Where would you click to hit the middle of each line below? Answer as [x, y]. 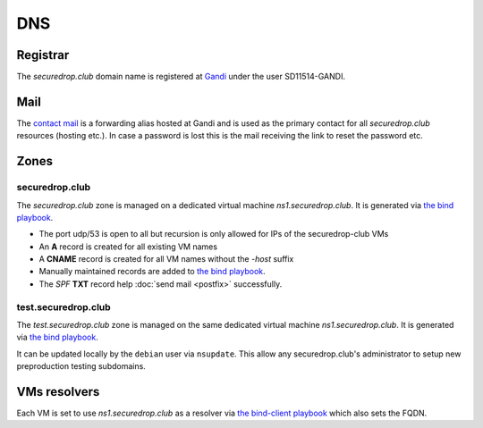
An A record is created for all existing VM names [128, 247]
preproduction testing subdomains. [81, 366]
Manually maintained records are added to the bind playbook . [152, 272]
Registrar [43, 55]
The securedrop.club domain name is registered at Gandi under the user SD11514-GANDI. [181, 77]
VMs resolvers [58, 392]
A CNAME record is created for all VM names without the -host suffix [166, 259]
